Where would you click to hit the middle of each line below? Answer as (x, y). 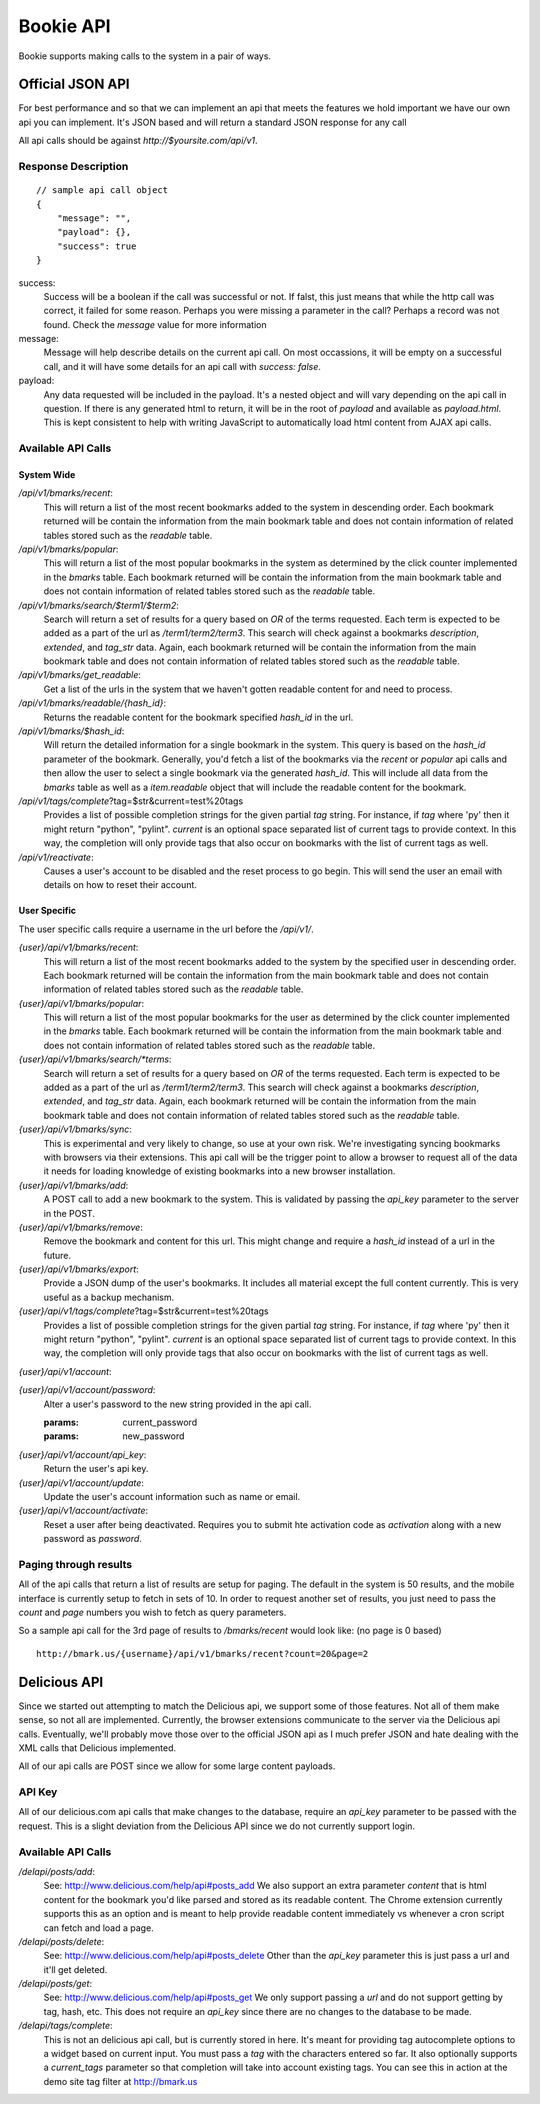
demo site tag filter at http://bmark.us (120, 2081)
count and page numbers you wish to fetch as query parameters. (152, 1612)
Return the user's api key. (96, 1469)
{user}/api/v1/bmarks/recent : (78, 947)
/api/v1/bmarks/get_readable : (80, 675)
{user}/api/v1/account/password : (87, 1390)
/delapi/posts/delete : (61, 1941)
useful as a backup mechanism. (109, 1297)
